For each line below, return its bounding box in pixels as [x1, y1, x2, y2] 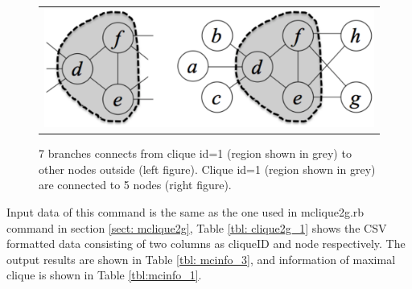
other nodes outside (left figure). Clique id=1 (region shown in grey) [39, 160, 376, 177]
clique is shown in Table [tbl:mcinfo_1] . [6, 266, 202, 283]
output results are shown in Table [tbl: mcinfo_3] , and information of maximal [6, 250, 396, 267]
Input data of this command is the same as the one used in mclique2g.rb [6, 203, 365, 220]
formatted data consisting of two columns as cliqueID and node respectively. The [6, 235, 406, 252]
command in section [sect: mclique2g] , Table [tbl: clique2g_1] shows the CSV [6, 219, 387, 236]
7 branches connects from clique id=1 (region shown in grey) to [39, 145, 352, 162]
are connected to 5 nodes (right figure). [39, 176, 232, 193]
